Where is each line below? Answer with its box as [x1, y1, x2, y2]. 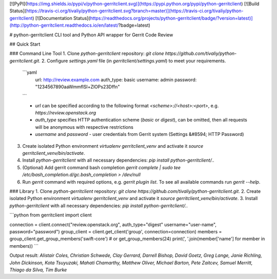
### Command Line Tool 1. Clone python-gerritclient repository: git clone [9, 50, 164, 56]
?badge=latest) [118, 22, 151, 28]
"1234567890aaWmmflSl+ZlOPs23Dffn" [35, 84, 120, 90]
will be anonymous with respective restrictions [35, 124, 133, 130]
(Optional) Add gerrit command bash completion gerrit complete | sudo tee [22, 164, 181, 170]
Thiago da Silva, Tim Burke [9, 267, 67, 273]
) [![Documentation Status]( [32, 15, 91, 21]
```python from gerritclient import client [9, 212, 92, 218]
